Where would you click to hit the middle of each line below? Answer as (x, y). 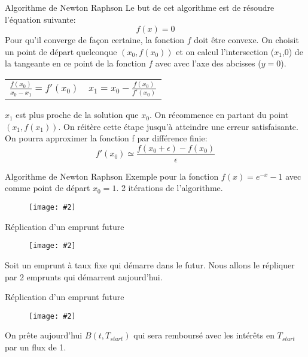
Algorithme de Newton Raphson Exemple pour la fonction (112, 176)
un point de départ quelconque (61, 51)
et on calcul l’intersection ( (225, 51)
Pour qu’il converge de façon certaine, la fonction (95, 40)
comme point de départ (48, 188)
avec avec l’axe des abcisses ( (208, 63)
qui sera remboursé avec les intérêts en (204, 335)
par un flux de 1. (36, 347)
